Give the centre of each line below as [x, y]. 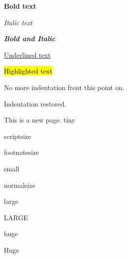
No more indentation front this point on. [64, 87]
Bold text [20, 6]
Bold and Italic [30, 38]
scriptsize [18, 136]
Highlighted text [28, 71]
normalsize [20, 185]
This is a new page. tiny [40, 120]
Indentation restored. [35, 103]
